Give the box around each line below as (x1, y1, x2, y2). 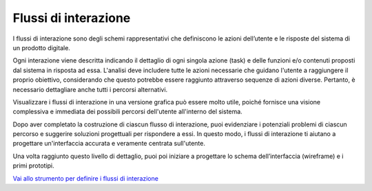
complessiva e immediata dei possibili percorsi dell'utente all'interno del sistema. (12, 107, 242, 116)
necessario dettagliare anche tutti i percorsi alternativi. (12, 85, 168, 93)
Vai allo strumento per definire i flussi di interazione (12, 174, 158, 182)
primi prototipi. (12, 161, 54, 170)
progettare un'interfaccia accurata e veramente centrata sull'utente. (12, 139, 206, 148)
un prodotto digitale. (12, 43, 70, 52)
